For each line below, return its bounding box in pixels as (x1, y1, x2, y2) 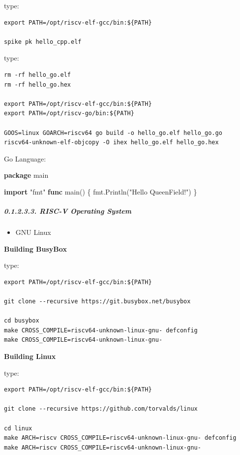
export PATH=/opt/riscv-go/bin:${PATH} (4, 110, 134, 117)
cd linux (4, 424, 32, 432)
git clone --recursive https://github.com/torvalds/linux (4, 405, 198, 413)
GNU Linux (15, 227, 51, 237)
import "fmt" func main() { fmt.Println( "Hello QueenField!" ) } (4, 186, 197, 196)
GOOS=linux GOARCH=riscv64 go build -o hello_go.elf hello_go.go (4, 129, 222, 136)
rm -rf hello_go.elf (4, 71, 71, 78)
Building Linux (4, 351, 56, 361)
